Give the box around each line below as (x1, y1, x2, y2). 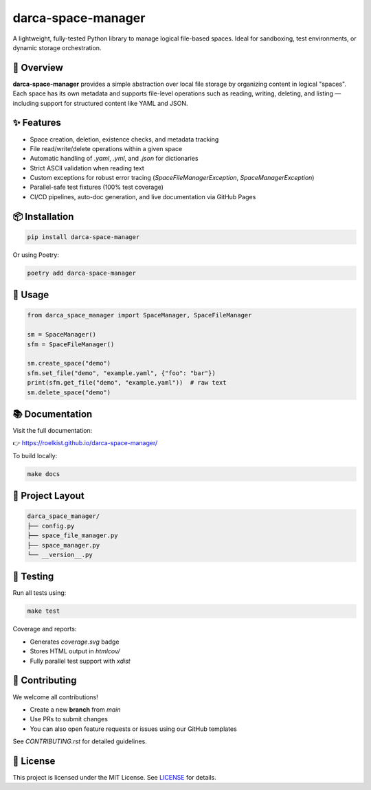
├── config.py (27, 522, 75, 530)
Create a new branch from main (30, 705, 121, 714)
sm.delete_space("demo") (27, 388, 111, 396)
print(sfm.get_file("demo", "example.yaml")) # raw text (27, 379, 227, 387)
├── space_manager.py (27, 541, 100, 549)
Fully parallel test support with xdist (30, 657, 131, 665)
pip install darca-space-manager (27, 233, 140, 240)
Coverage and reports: (12, 625, 77, 633)
